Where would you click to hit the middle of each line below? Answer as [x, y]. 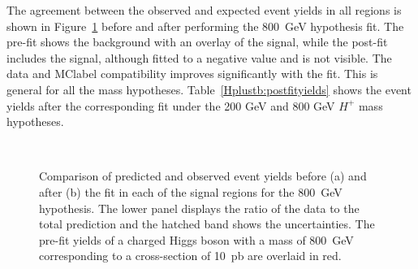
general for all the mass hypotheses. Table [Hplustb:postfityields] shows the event [209, 89]
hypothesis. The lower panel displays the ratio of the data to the [199, 208]
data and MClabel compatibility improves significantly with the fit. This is [192, 74]
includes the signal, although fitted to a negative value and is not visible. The [199, 57]
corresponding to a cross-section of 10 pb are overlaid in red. [190, 256]
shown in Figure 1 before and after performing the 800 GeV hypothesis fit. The [205, 26]
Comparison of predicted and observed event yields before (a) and [203, 176]
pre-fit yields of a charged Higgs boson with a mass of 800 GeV [196, 239]
